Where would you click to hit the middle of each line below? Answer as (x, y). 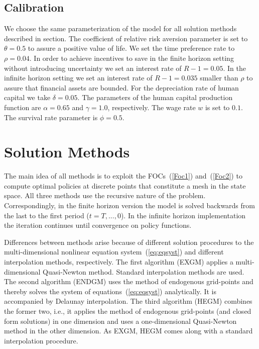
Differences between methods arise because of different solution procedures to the (129, 242)
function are (23, 107)
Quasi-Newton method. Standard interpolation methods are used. (144, 271)
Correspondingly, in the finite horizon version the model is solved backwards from (129, 205)
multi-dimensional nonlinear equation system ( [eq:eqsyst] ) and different (114, 252)
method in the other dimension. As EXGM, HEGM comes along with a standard (128, 331)
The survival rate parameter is (51, 117)
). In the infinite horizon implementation (183, 215)
